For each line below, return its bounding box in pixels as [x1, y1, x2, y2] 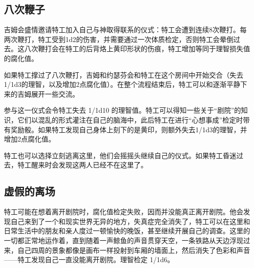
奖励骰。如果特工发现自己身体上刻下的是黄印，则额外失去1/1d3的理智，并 [10, 124, 247, 134]
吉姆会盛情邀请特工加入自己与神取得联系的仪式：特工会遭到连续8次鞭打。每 [4, 24, 247, 35]
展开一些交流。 [31, 88, 79, 99]
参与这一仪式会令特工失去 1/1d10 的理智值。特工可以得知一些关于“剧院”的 [4, 105, 241, 115]
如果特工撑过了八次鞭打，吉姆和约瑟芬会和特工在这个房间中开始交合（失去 [4, 69, 243, 80]
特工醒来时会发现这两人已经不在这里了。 [17, 160, 148, 170]
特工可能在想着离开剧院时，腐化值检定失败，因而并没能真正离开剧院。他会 [4, 206, 243, 217]
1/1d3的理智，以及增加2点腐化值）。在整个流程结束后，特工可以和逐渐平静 [4, 79, 240, 89]
